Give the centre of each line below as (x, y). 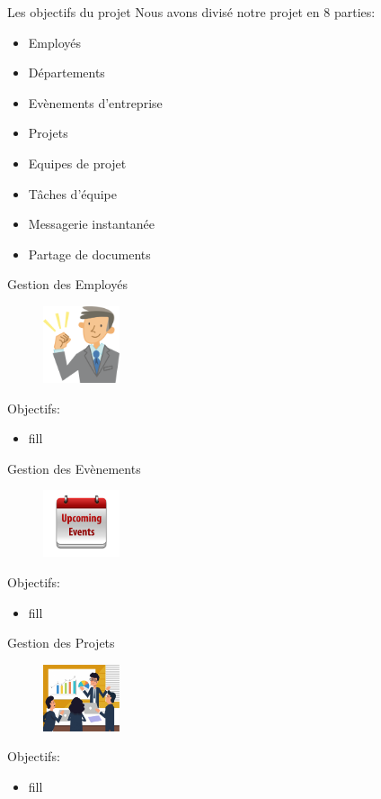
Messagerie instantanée (92, 224)
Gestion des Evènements (74, 468)
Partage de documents (89, 254)
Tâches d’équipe (72, 193)
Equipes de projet (77, 163)
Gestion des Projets (61, 643)
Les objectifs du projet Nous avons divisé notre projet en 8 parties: (191, 12)
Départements (66, 73)
